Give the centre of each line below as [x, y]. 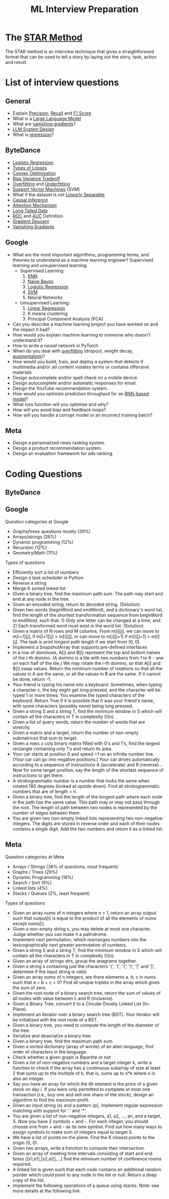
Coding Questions [44, 474]
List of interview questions [62, 83]
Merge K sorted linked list [39, 588]
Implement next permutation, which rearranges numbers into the [79, 939]
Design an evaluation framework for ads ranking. [63, 453]
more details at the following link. [47, 1190]
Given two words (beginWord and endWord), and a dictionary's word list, [88, 609]
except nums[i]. [29, 923]
